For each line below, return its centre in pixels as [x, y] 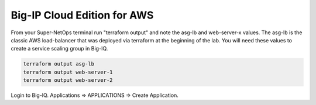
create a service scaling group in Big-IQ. [59, 49]
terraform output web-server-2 [68, 80]
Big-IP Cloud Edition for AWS [82, 15]
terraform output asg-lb [59, 64]
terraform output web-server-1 [68, 72]
